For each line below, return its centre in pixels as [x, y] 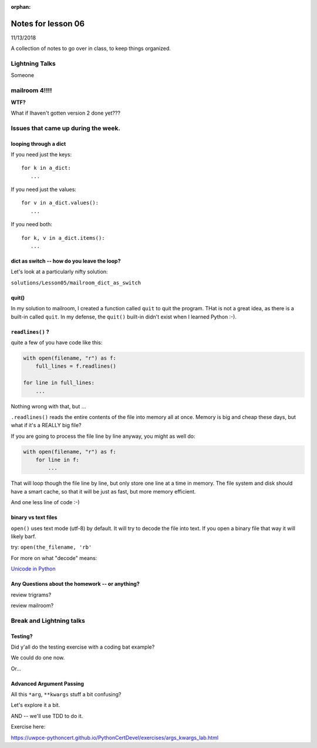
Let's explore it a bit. [36, 705]
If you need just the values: [43, 189]
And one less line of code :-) [45, 502]
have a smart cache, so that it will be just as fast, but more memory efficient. [103, 491]
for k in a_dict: [46, 168]
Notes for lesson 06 [48, 24]
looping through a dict [38, 143]
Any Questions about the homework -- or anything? [75, 584]
